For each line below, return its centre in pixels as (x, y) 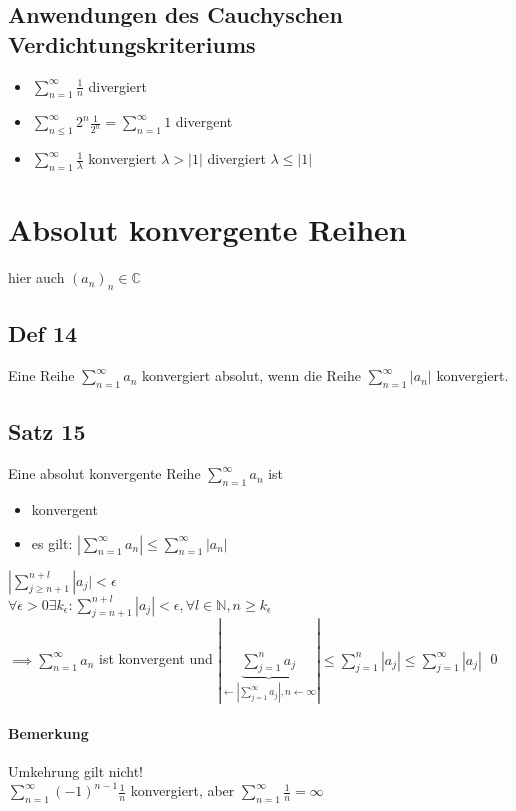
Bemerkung (48, 732)
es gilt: (52, 542)
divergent (204, 121)
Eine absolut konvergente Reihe (104, 473)
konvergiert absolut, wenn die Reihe (252, 375)
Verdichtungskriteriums (132, 43)
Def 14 (43, 333)
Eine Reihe (41, 375)
